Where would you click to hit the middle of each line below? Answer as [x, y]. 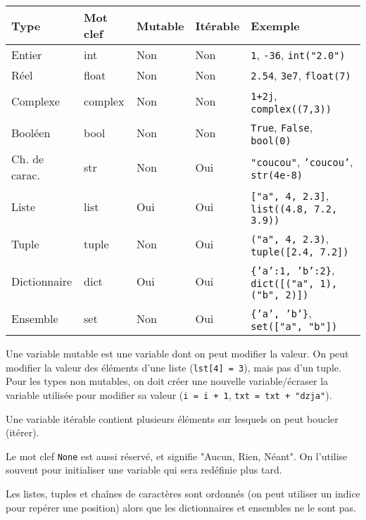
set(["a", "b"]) [294, 326]
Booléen [31, 133]
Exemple [275, 25]
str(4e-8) [277, 175]
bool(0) [271, 141]
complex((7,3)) [291, 109]
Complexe [36, 101]
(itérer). [23, 432]
